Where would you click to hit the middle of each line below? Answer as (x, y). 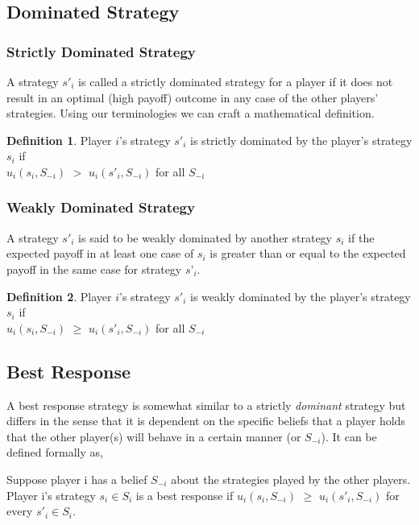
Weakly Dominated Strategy (101, 207)
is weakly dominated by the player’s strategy (301, 296)
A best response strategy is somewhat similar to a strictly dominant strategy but (206, 405)
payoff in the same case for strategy (94, 269)
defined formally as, (55, 452)
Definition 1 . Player (59, 140)
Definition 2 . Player (59, 296)
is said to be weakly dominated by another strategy (205, 237)
